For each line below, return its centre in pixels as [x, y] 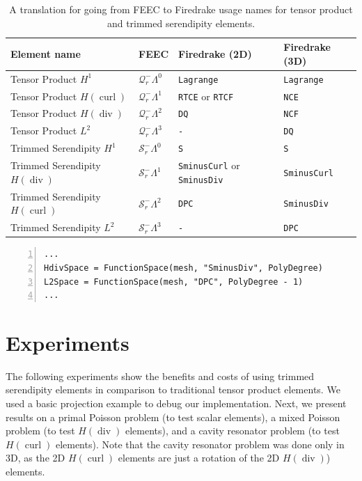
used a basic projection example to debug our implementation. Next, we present [176, 403]
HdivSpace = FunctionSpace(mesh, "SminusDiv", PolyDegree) [183, 268]
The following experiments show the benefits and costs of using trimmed [160, 376]
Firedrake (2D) [215, 53]
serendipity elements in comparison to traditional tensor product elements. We [173, 389]
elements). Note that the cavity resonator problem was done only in [200, 444]
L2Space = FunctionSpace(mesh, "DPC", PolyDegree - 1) [174, 282]
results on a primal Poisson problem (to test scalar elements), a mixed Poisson [173, 417]
